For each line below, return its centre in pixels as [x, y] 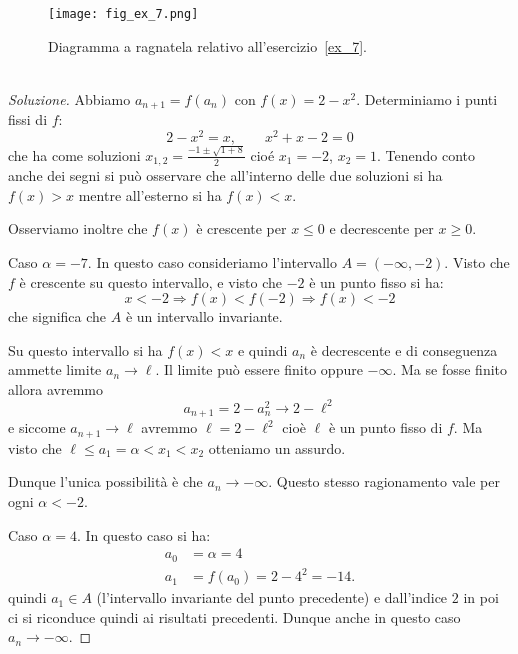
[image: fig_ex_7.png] [123, 14]
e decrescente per [381, 228]
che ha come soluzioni [74, 154]
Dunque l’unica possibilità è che [105, 481]
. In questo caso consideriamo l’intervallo [212, 261]
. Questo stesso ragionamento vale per [384, 481]
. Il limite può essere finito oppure [259, 369]
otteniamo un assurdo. [277, 447]
